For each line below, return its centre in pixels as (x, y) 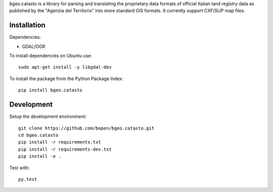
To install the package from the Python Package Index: (66, 79)
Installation (27, 25)
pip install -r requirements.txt (60, 142)
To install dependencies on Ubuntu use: (51, 56)
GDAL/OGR (34, 46)
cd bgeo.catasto (38, 135)
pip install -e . (40, 156)
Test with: (19, 168)
